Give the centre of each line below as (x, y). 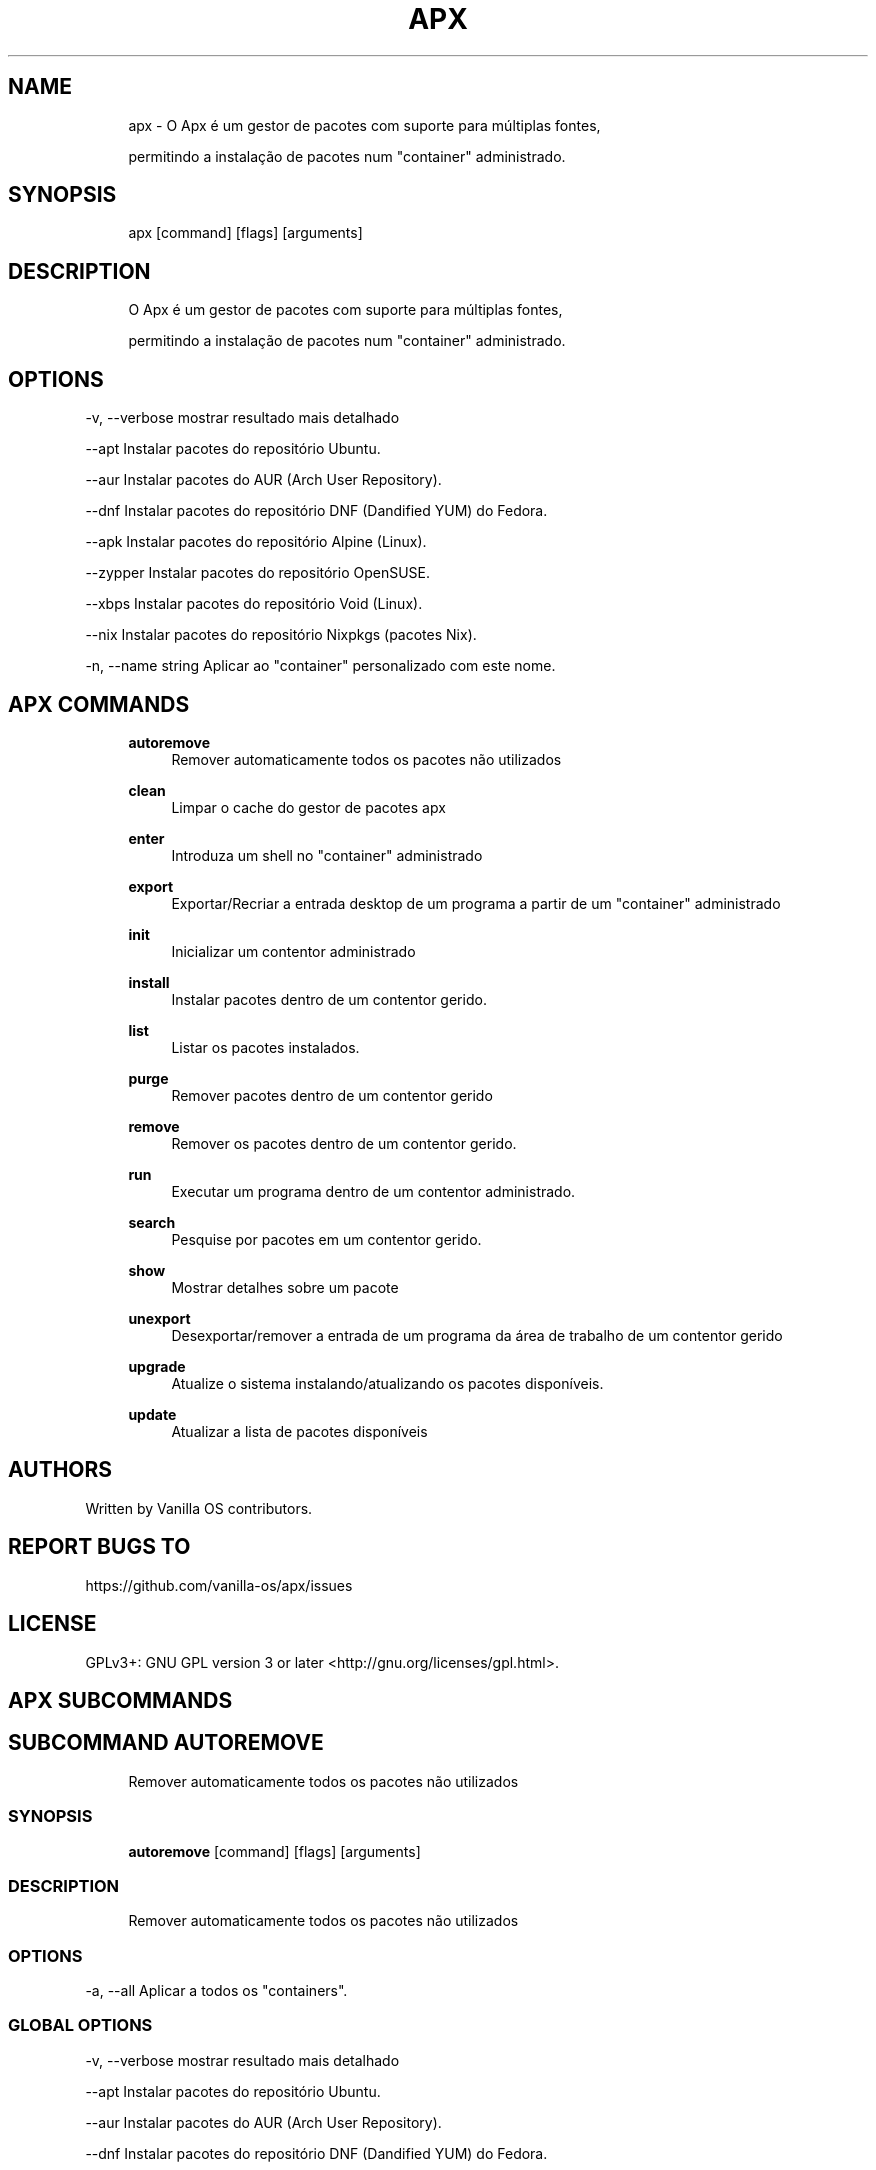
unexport (159, 1318)
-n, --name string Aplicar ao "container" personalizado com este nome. (320, 666)
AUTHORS (60, 1470)
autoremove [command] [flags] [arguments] (274, 1851)
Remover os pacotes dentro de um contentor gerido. (344, 1143)
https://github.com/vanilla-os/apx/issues (219, 1585)
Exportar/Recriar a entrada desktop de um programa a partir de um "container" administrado (476, 903)
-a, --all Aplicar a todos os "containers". (216, 1991)
